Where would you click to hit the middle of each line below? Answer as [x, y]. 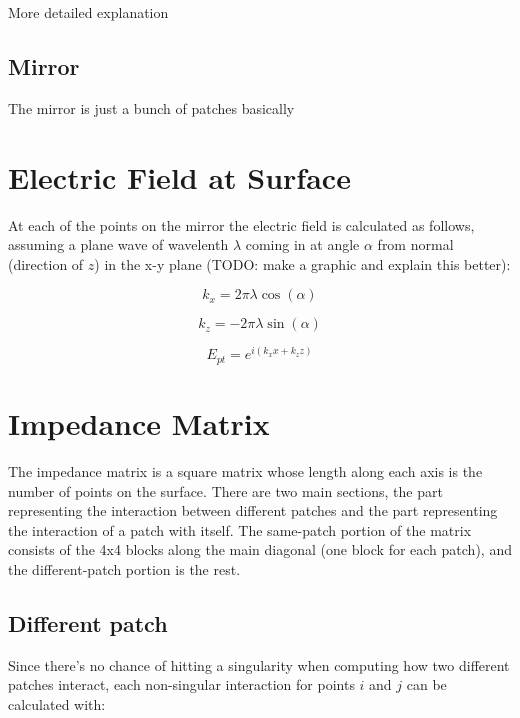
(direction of [46, 263]
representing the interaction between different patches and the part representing [253, 510]
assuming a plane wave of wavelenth [118, 244]
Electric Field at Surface [179, 176]
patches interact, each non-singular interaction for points [181, 684]
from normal [415, 244]
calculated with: [57, 703]
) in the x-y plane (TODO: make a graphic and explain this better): [302, 263]
